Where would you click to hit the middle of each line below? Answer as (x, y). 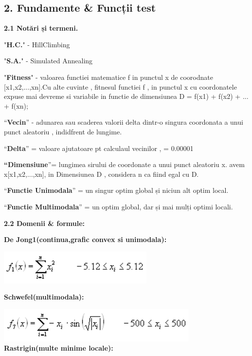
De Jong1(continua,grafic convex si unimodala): (85, 239)
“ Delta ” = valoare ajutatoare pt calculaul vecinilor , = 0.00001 (99, 148)
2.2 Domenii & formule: (45, 223)
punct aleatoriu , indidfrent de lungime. (63, 131)
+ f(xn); (16, 105)
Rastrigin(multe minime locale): (59, 348)
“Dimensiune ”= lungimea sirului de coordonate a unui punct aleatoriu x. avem (124, 164)
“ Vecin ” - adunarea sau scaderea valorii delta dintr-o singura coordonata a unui (124, 122)
